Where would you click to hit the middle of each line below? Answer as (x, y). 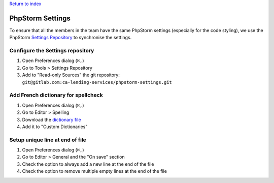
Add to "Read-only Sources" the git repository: (71, 75)
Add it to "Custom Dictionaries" (55, 127)
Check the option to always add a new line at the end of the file (88, 164)
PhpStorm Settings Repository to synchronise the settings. (71, 38)
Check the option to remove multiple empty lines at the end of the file (95, 171)
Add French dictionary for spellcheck (56, 95)
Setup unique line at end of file (48, 140)
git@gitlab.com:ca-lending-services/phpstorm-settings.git (97, 82)
